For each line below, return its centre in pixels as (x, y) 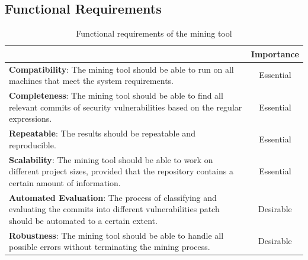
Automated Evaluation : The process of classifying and (113, 197)
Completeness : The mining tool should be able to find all (116, 95)
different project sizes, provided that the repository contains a (121, 171)
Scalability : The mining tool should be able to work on (111, 159)
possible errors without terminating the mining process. (110, 247)
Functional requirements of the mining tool (154, 33)
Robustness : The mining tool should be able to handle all (116, 235)
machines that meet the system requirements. (91, 81)
